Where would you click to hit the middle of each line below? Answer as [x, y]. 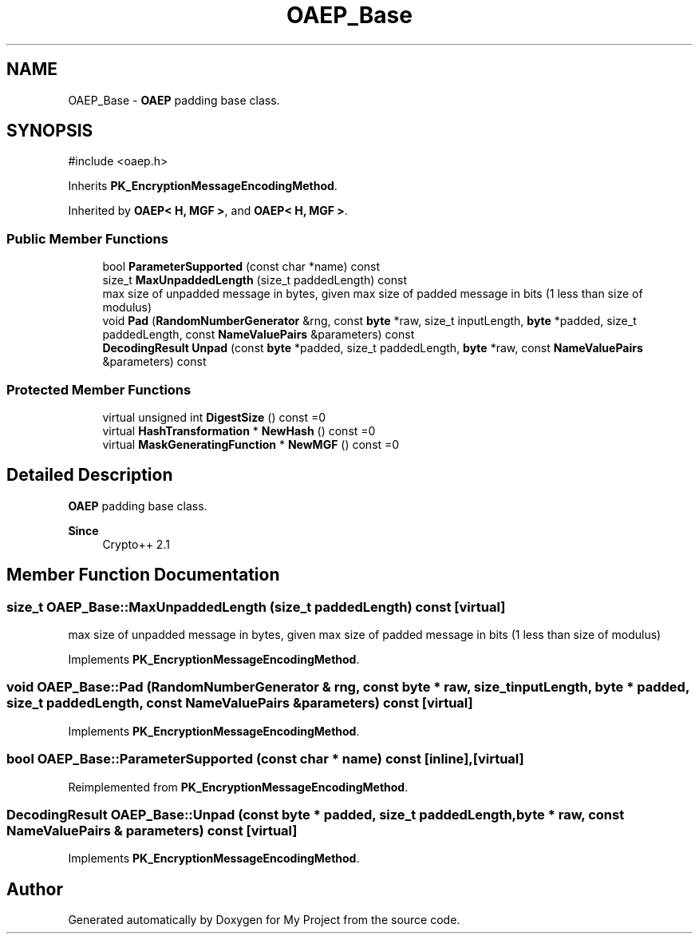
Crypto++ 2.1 [136, 544]
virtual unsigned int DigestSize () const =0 [214, 417]
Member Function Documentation [143, 575]
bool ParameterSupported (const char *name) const [241, 267]
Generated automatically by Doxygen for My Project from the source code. [264, 920]
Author [35, 889]
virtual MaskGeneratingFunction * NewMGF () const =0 [251, 444]
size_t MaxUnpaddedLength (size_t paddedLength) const [255, 280]
